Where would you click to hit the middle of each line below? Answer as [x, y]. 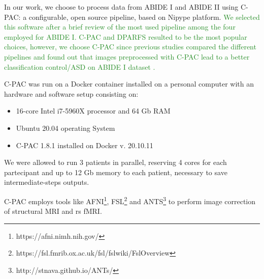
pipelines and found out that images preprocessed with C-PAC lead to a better [127, 56]
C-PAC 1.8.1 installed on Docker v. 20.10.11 [85, 145]
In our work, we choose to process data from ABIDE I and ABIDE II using [121, 7]
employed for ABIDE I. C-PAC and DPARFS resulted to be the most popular [126, 36]
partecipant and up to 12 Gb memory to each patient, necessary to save [116, 172]
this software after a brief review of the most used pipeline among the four [120, 27]
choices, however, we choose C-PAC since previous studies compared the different [130, 47]
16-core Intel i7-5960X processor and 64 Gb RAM [93, 111]
